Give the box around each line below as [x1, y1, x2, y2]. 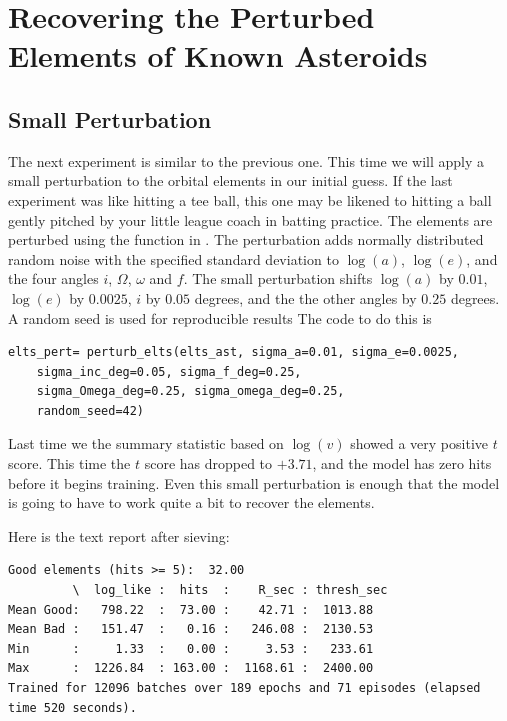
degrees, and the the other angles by [194, 287, 417, 308]
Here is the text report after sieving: [8, 525, 230, 546]
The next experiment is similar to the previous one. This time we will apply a [8, 150, 484, 171]
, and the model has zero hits [312, 453, 492, 474]
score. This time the [8, 453, 131, 474]
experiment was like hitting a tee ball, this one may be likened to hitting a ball [8, 189, 492, 210]
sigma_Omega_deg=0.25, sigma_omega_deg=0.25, [36, 384, 345, 399]
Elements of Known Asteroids [8, 35, 428, 76]
